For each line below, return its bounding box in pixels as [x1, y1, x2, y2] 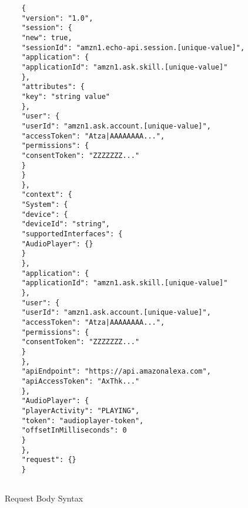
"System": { [21, 200, 68, 209]
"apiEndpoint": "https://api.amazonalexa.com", [21, 367, 211, 376]
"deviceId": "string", [21, 220, 110, 229]
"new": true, [21, 33, 72, 42]
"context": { [21, 190, 72, 199]
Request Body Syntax [5, 492, 83, 504]
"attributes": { [21, 83, 85, 91]
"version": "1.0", [21, 14, 93, 22]
